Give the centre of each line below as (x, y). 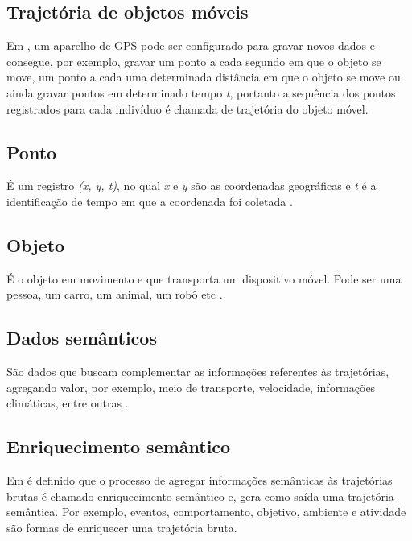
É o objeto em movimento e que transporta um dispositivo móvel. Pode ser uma (204, 278)
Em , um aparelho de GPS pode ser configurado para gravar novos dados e (191, 45)
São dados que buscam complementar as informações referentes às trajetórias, (198, 372)
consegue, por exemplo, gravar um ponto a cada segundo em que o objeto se (194, 61)
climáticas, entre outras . (68, 403)
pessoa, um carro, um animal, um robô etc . (115, 294)
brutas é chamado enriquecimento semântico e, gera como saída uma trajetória (200, 496)
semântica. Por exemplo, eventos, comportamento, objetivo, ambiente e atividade (206, 512)
